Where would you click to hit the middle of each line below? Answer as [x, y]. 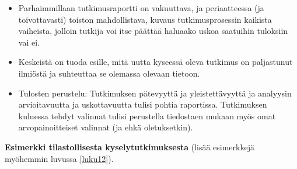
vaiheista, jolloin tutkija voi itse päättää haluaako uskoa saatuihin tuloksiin [153, 31]
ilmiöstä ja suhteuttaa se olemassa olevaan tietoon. [109, 73]
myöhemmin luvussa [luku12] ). [59, 158]
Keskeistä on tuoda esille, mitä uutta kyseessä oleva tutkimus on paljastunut [156, 62]
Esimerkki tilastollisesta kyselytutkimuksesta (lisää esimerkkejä [130, 146]
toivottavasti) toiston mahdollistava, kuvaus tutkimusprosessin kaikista [145, 19]
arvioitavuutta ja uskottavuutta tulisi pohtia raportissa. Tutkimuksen [143, 104]
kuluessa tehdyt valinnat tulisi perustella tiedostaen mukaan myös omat [147, 115]
